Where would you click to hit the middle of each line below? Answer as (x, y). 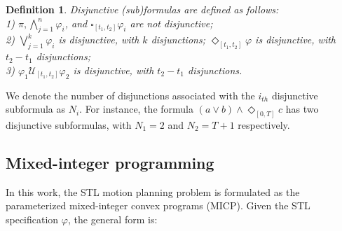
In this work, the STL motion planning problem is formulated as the (153, 191)
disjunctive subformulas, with (69, 125)
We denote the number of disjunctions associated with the (130, 95)
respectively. (264, 125)
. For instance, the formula (136, 109)
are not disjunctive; (171, 23)
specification (32, 219)
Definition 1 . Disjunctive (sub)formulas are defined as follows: (142, 9)
